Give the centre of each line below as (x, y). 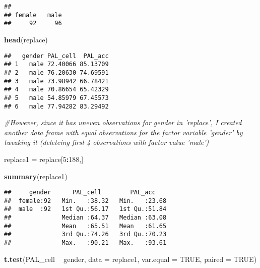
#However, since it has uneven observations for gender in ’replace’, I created (123, 122)
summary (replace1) (36, 176)
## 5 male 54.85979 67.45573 (56, 98)
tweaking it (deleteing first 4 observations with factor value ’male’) (107, 142)
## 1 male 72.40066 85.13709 (56, 64)
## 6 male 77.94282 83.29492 (56, 106)
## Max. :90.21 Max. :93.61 (85, 243)
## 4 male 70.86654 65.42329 (56, 90)
